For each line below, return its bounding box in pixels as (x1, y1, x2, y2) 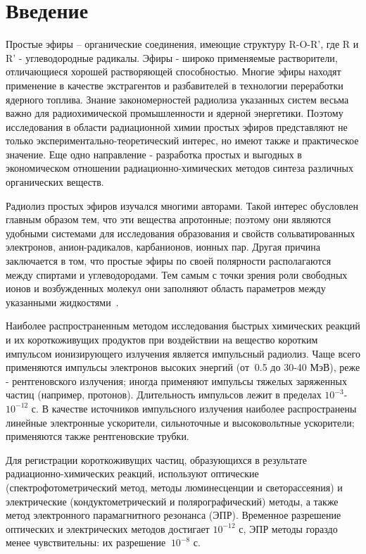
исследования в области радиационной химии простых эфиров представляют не (6, 119, 348, 134)
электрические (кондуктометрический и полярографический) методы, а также (6, 493, 339, 508)
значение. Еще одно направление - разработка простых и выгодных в (6, 146, 302, 161)
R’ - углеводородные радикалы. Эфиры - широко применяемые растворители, (6, 50, 338, 65)
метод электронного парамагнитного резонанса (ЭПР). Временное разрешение (6, 508, 341, 522)
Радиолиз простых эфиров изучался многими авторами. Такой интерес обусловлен (6, 198, 358, 213)
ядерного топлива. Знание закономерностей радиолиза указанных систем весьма (6, 92, 349, 106)
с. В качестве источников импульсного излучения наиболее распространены (31, 401, 357, 415)
